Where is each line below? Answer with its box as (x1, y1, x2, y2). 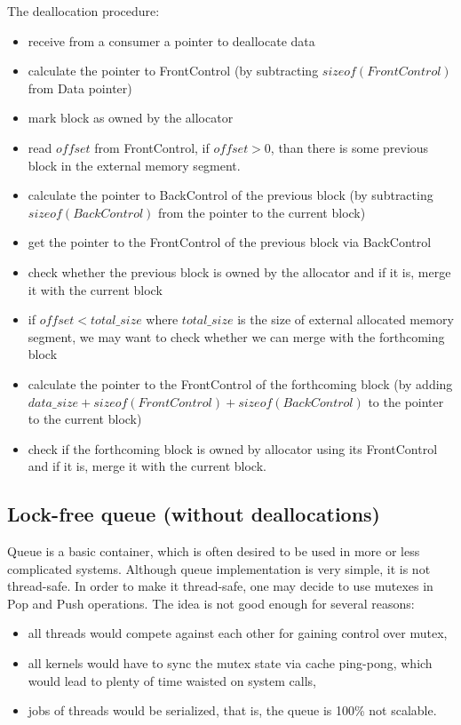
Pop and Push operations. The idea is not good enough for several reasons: (7, 594, 415, 612)
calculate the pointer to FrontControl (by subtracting (28, 61, 319, 80)
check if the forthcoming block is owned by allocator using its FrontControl (28, 439, 438, 458)
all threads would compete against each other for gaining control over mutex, (28, 624, 448, 642)
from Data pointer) (28, 78, 132, 97)
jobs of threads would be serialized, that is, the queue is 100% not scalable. (28, 701, 437, 720)
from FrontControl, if (94, 138, 210, 156)
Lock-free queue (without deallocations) (7, 500, 380, 528)
